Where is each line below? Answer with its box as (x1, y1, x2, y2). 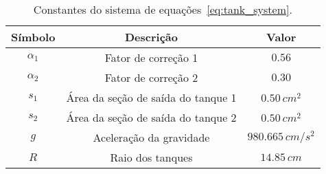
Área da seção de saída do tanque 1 (66, 89, 237, 105)
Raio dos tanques (110, 149, 193, 165)
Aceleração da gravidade (93, 129, 210, 145)
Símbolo (11, 29, 56, 45)
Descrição (124, 29, 178, 45)
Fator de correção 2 (104, 69, 198, 85)
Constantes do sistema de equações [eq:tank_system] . (33, 1, 292, 17)
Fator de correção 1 (104, 50, 198, 65)
